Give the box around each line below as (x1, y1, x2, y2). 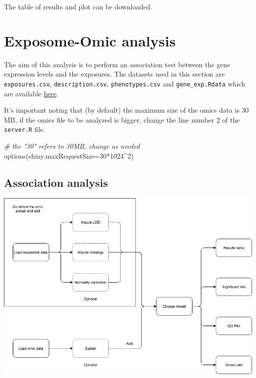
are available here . (4, 88, 59, 98)
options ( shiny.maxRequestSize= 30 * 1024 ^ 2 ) (4, 150, 134, 161)
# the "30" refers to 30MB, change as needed (4, 141, 140, 151)
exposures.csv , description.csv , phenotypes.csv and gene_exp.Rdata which (4, 78, 246, 88)
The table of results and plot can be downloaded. (4, 1, 152, 11)
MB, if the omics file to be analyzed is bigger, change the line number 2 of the (4, 114, 240, 125)
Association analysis (4, 174, 108, 190)
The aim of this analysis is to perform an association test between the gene (4, 59, 230, 69)
